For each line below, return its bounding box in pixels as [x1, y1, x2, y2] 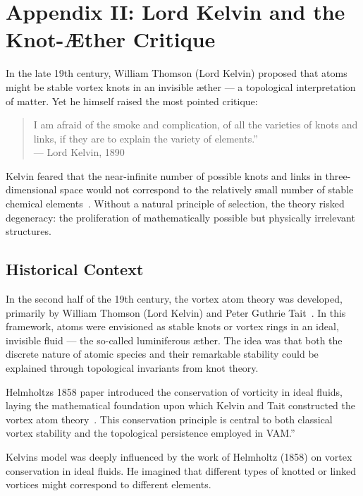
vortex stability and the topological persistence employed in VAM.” [6, 425, 295, 440]
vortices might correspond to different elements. [6, 477, 211, 492]
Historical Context [6, 258, 144, 280]
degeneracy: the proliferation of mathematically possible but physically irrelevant [6, 210, 355, 224]
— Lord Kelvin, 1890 [33, 145, 125, 159]
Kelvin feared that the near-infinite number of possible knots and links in [6, 168, 322, 183]
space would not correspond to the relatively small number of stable [60, 182, 354, 197]
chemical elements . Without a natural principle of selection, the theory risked [6, 196, 345, 211]
